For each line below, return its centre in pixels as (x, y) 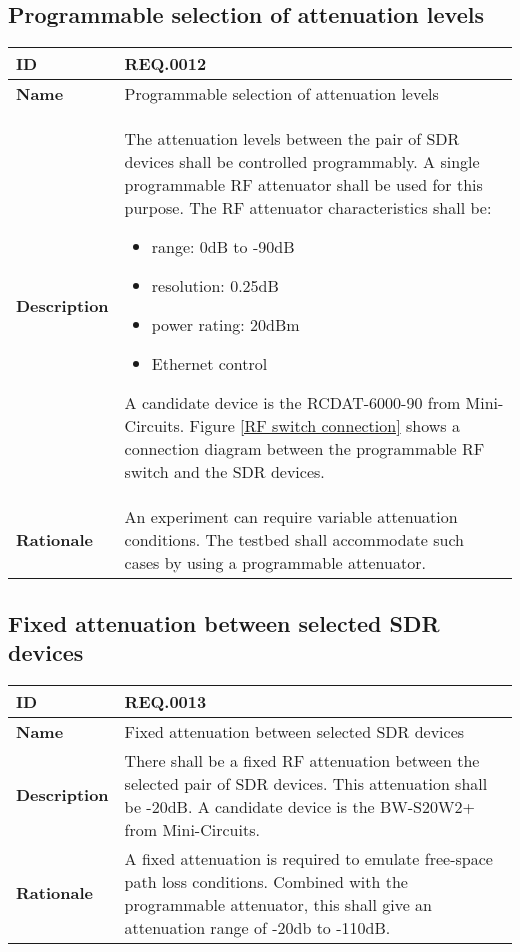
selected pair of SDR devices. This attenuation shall (306, 783)
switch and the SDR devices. (224, 472)
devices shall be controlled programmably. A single (302, 162)
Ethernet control (209, 364)
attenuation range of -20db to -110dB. (257, 927)
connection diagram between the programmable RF (304, 449)
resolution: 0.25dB (215, 286)
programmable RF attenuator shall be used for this (303, 185)
